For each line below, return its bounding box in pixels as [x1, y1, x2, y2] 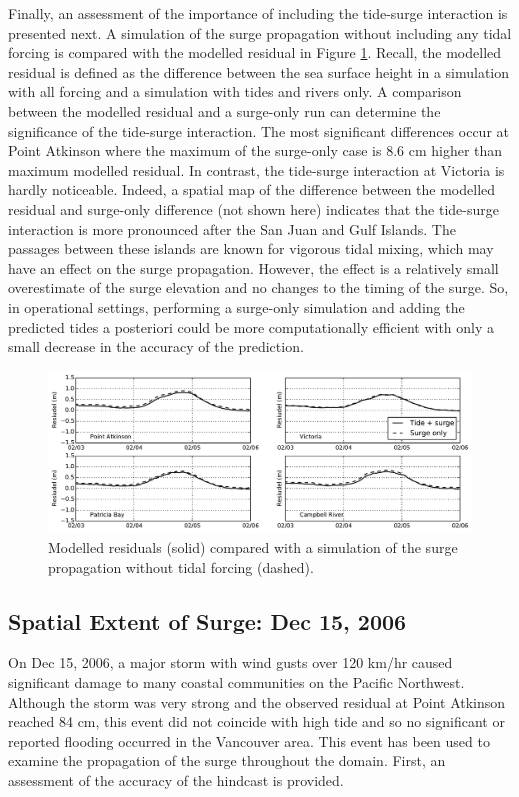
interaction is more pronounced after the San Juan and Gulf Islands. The [8, 218, 456, 239]
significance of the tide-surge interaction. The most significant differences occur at [8, 120, 510, 141]
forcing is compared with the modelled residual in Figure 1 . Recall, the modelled [8, 42, 502, 63]
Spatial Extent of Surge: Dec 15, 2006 [8, 605, 407, 636]
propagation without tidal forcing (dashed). [48, 556, 314, 577]
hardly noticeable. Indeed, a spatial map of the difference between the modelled [8, 179, 496, 200]
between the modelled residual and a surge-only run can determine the [8, 100, 441, 121]
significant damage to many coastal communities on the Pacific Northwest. [8, 671, 465, 692]
